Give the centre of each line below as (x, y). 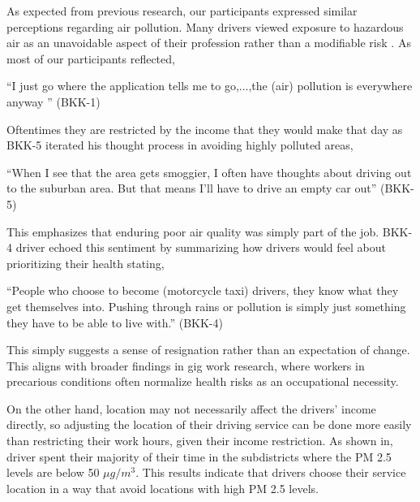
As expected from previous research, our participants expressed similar (182, 11)
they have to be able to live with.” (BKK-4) (115, 322)
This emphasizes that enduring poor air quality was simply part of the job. (193, 231)
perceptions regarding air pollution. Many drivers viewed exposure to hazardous (205, 26)
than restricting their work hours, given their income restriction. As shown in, (200, 441)
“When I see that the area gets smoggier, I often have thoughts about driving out (209, 172)
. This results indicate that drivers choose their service (271, 472)
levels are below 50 (53, 472)
